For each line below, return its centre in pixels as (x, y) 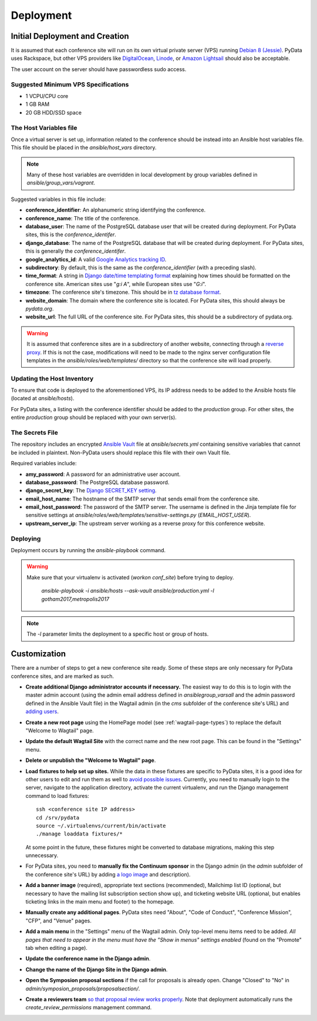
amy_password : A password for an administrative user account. (103, 474)
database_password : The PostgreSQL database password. (97, 482)
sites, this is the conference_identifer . (71, 234)
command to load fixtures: (57, 795)
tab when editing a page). (57, 948)
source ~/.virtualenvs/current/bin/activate (101, 826)
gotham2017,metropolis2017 (75, 599)
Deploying (26, 539)
